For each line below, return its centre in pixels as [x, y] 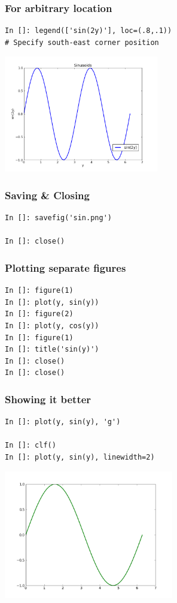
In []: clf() [30, 445]
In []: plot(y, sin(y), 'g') [63, 422]
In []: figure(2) [39, 314]
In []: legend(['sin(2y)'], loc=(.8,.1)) [89, 31]
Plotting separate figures [65, 267]
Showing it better [48, 399]
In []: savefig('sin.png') [58, 218]
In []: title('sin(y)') [52, 349]
